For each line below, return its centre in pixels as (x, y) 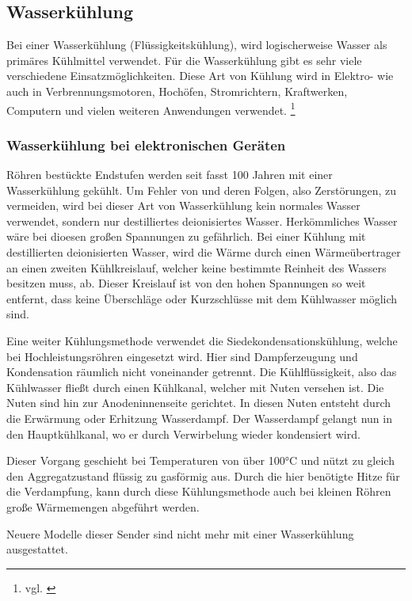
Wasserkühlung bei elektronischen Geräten (146, 145)
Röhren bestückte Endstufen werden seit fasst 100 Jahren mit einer (170, 175)
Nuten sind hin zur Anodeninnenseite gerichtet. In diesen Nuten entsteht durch (199, 403)
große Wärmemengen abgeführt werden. (103, 506)
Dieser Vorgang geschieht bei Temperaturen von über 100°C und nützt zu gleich (200, 460)
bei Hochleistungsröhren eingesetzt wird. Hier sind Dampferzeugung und (182, 356)
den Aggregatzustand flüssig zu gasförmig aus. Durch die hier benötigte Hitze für (203, 475)
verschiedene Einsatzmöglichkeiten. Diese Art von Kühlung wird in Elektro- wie (200, 76)
